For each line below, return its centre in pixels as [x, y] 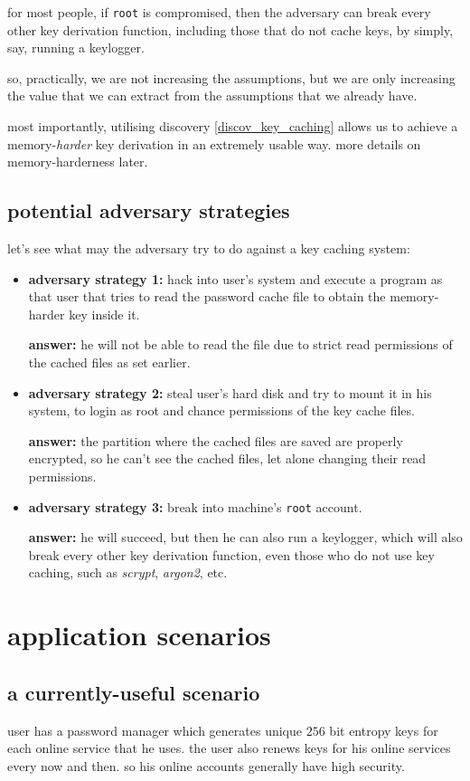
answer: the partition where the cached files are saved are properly [216, 440]
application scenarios [139, 635]
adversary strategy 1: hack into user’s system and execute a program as [235, 278]
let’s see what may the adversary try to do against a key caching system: [209, 248]
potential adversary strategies [149, 210]
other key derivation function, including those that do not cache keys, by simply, [230, 29]
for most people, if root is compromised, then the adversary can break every [219, 12]
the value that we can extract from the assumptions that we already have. [212, 95]
